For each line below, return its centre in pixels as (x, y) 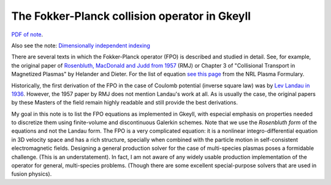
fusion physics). (32, 174)
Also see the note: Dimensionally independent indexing (81, 45)
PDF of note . (27, 34)
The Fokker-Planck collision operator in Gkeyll (131, 16)
